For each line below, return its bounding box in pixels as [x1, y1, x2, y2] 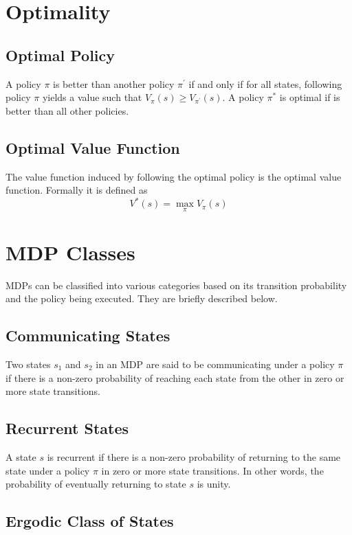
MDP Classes [5, 238, 135, 266]
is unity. [197, 477, 231, 491]
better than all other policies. [5, 103, 129, 117]
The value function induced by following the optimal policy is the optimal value [5, 169, 342, 183]
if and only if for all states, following [188, 76, 342, 91]
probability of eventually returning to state [5, 477, 186, 491]
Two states [5, 356, 51, 371]
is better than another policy [53, 76, 175, 91]
